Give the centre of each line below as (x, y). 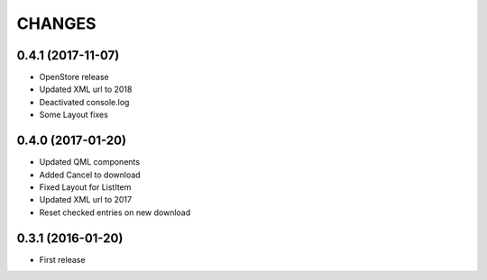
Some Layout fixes (74, 115)
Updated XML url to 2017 (86, 200)
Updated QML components (89, 162)
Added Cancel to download (90, 175)
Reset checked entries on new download (115, 212)
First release (62, 259)
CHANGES (56, 23)
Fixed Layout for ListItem (85, 187)
